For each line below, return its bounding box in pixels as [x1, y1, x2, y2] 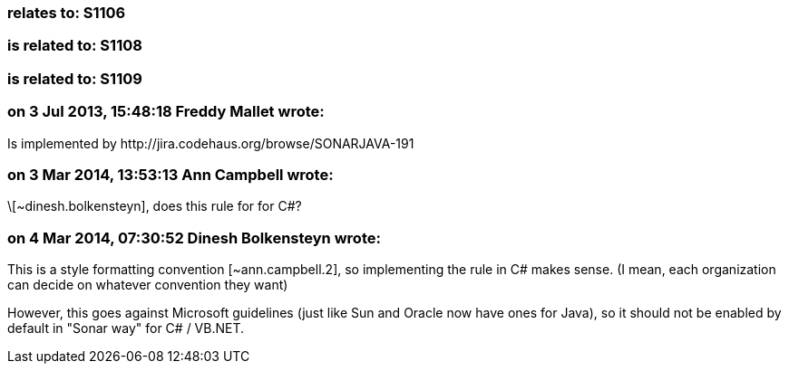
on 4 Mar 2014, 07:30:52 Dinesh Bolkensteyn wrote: [7, 228, 381, 247]
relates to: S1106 [7, 4, 126, 22]
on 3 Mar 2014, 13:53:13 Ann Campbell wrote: [7, 165, 334, 184]
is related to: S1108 [7, 36, 142, 55]
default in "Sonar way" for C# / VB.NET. [7, 320, 245, 336]
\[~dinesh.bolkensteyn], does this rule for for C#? [7, 198, 302, 214]
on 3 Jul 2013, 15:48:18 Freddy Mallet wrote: [7, 102, 325, 121]
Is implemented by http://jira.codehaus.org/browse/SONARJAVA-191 [7, 135, 414, 151]
